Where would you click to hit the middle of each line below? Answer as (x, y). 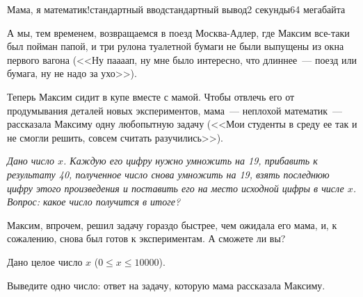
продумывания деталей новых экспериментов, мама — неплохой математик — (175, 110)
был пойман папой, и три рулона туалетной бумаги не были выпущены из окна (176, 46)
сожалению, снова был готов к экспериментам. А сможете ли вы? (146, 238)
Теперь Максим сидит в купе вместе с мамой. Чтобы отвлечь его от (151, 96)
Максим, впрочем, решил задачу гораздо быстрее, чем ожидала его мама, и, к (172, 224)
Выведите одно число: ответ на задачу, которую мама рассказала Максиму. (166, 285)
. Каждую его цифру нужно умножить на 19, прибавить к (191, 161)
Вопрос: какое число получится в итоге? (94, 202)
